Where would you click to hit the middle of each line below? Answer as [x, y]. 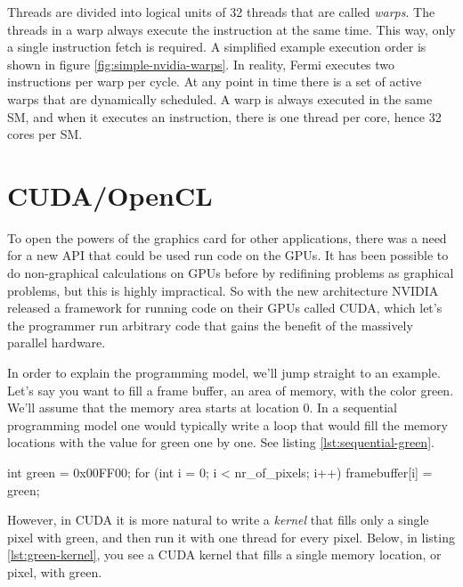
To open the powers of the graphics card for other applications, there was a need [227, 237]
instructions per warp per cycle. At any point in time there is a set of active [215, 82]
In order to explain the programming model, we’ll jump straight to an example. [224, 373]
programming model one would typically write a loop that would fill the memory [227, 424]
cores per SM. [45, 134]
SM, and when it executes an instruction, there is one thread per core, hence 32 [224, 116]
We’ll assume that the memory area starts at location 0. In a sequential [202, 408]
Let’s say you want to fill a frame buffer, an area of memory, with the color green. [231, 390]
